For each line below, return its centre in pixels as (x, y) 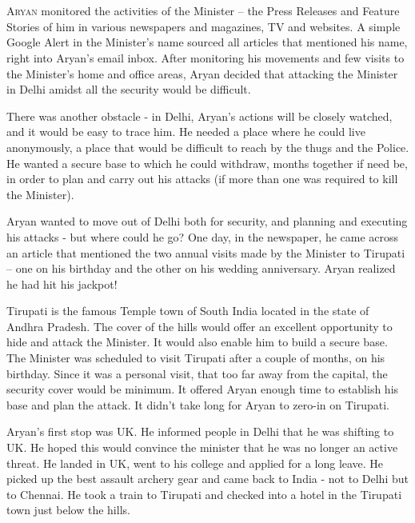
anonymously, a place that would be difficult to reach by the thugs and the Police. (208, 147)
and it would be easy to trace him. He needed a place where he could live (186, 132)
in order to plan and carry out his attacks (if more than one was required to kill (202, 179)
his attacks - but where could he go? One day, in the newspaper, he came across (203, 236)
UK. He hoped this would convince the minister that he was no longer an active (202, 447)
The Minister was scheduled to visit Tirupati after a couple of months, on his (196, 358)
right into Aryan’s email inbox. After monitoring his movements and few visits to (206, 57)
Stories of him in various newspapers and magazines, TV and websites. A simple (204, 26)
